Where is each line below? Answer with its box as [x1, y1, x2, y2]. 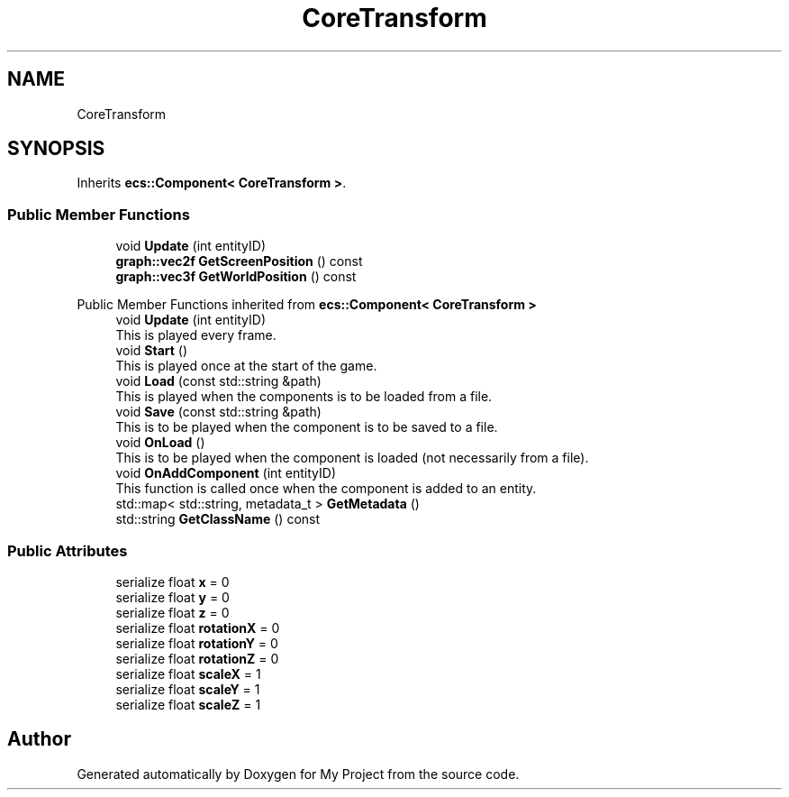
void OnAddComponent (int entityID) [115, 465, 336, 481]
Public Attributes [7, 541, 128, 560]
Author [7, 728, 71, 751]
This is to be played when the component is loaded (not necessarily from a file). [115, 450, 589, 466]
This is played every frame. [115, 327, 277, 344]
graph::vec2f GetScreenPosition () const [115, 253, 363, 270]
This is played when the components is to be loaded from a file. [115, 389, 493, 405]
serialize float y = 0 [115, 589, 230, 605]
